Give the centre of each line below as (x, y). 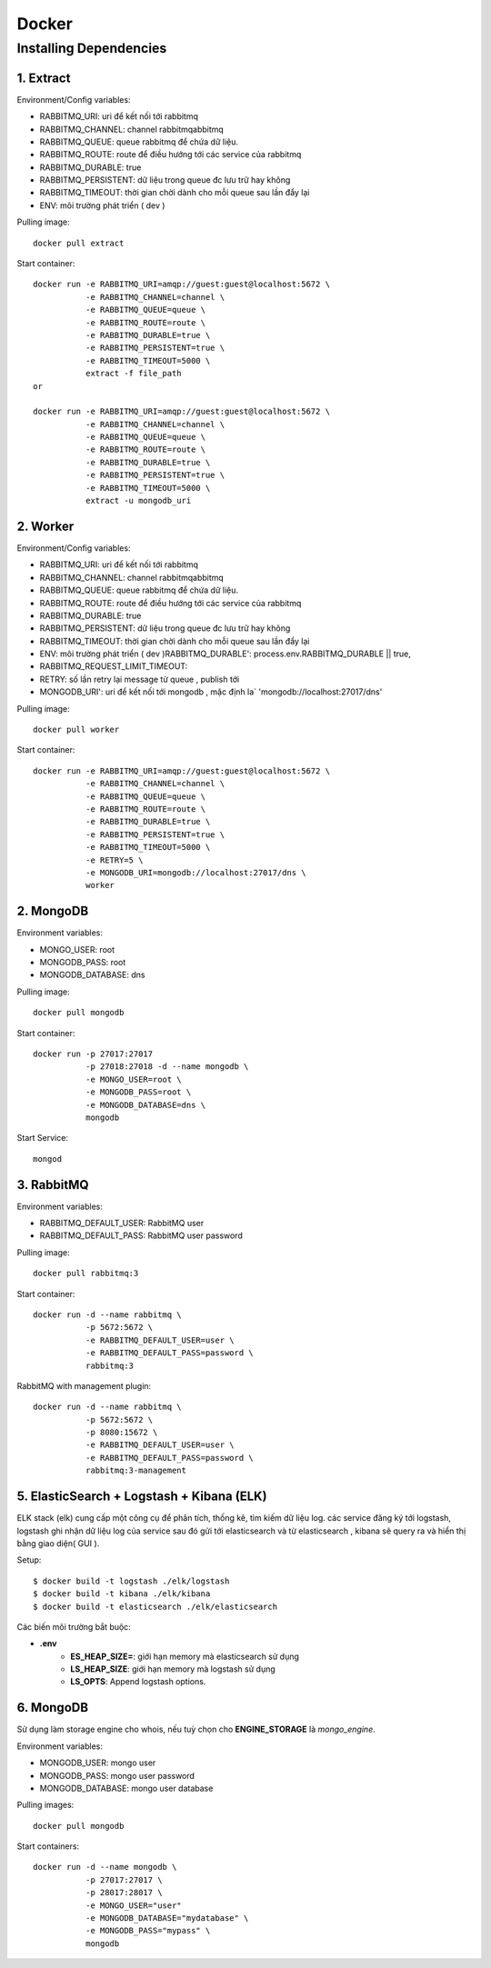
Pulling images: (45, 1805)
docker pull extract (79, 243)
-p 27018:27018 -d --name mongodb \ (167, 1067)
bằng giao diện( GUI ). (58, 1543)
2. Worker (45, 526)
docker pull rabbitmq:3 (86, 1274)
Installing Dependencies (92, 48)
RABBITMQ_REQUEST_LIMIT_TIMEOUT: (114, 666)
